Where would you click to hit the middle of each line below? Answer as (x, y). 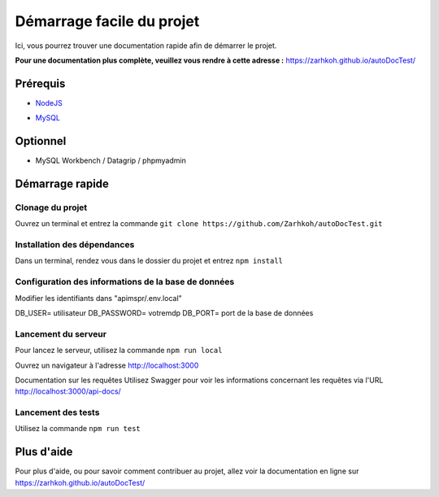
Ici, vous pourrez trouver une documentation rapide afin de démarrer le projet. (146, 46)
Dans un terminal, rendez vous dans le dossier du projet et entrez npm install (149, 261)
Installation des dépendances (75, 245)
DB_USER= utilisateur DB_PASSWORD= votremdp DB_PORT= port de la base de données (164, 312)
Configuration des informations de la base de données (125, 282)
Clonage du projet (51, 207)
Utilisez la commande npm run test (78, 429)
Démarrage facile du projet (107, 21)
